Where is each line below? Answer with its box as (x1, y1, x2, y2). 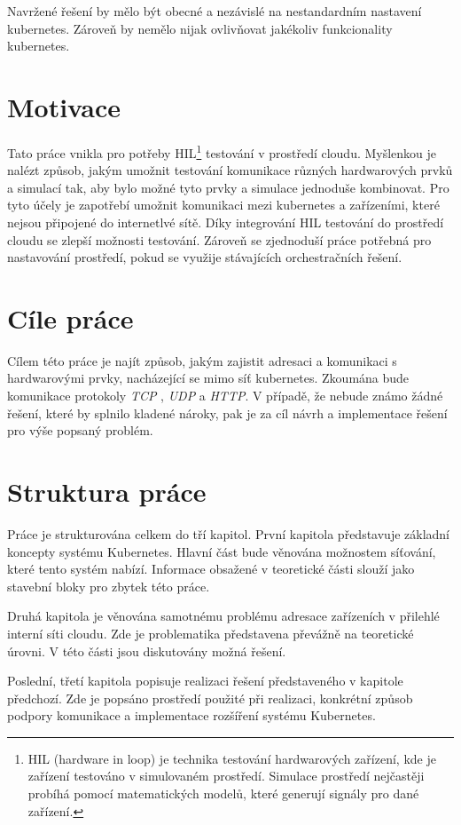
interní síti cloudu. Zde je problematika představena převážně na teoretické (7, 623, 414, 642)
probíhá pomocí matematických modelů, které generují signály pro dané (27, 784, 419, 803)
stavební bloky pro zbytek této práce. (7, 576, 210, 595)
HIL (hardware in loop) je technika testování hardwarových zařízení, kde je (27, 749, 436, 767)
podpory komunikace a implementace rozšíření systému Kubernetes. (7, 706, 376, 725)
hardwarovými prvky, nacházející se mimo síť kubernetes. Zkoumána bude (7, 369, 410, 387)
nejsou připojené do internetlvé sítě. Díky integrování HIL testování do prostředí (7, 212, 444, 231)
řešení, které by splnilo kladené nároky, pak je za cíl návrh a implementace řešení (7, 403, 448, 422)
